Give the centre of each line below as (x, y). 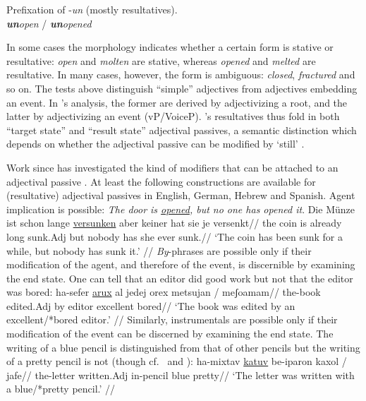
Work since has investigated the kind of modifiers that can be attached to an (172, 167)
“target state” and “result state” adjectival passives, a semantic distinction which (182, 130)
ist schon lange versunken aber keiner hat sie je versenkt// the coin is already (174, 223)
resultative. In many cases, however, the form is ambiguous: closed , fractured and (181, 74)
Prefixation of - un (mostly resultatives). (92, 9)
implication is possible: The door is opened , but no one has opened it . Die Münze (181, 209)
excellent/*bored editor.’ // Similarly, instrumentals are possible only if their (172, 319)
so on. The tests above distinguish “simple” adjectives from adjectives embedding (182, 88)
